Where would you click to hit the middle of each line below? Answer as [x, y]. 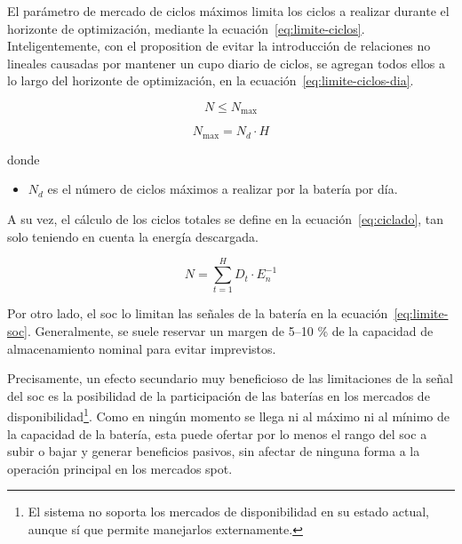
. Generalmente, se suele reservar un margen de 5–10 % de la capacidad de [231, 330]
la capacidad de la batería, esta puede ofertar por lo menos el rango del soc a [217, 433]
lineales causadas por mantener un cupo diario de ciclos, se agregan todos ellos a [226, 63]
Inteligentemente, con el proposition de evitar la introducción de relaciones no [219, 46]
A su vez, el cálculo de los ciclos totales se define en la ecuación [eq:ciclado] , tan [226, 219]
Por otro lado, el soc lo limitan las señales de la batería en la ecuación [198, 313]
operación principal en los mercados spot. [120, 468]
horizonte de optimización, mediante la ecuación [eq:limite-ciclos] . [186, 28]
